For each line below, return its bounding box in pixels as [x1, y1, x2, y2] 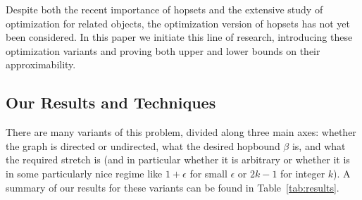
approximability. [6, 57, 76, 72]
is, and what [292, 138, 346, 153]
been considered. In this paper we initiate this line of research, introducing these [6, 30, 353, 44]
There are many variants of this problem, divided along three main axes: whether [6, 125, 356, 139]
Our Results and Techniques [6, 92, 216, 113]
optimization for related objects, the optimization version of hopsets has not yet [6, 15, 350, 30]
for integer [280, 165, 325, 180]
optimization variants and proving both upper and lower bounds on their [6, 43, 320, 58]
